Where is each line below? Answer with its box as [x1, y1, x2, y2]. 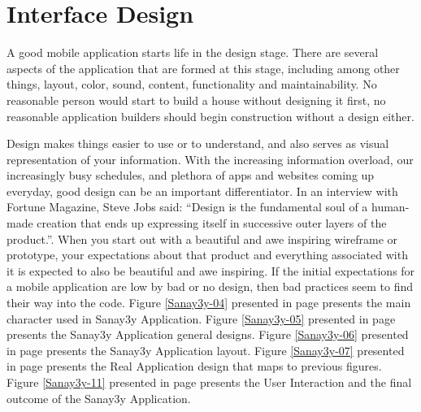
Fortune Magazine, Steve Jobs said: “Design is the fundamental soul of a [7, 198, 368, 215]
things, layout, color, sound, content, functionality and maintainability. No [7, 76, 377, 93]
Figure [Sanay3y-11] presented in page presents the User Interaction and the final [7, 374, 412, 390]
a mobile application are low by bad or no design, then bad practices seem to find [7, 278, 414, 295]
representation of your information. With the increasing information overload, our [7, 150, 414, 167]
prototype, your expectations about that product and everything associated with [7, 246, 408, 263]
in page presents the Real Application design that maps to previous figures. [7, 358, 382, 375]
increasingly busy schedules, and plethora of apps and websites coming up [7, 167, 375, 184]
